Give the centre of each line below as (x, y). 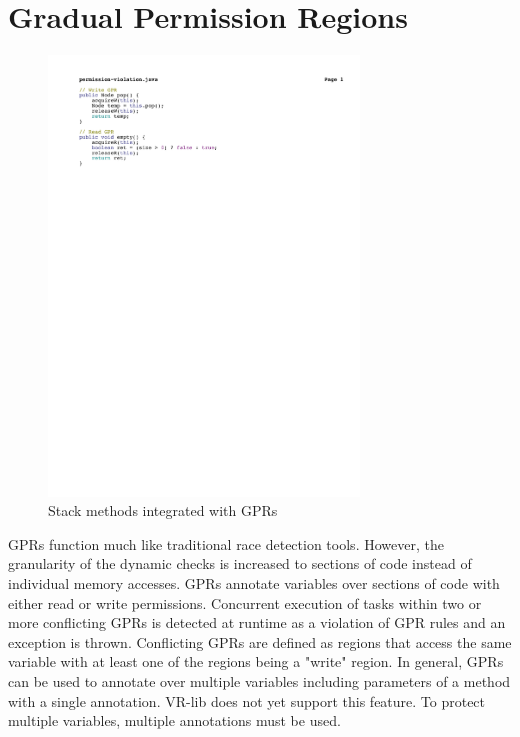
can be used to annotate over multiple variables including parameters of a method (259, 680)
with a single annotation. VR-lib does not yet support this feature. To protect (247, 700)
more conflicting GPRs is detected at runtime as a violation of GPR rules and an (257, 622)
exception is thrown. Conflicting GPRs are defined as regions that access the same (260, 641)
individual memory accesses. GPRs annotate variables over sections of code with (254, 582)
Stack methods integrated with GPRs (163, 510)
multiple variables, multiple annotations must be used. (174, 720)
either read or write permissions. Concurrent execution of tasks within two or (245, 602)
